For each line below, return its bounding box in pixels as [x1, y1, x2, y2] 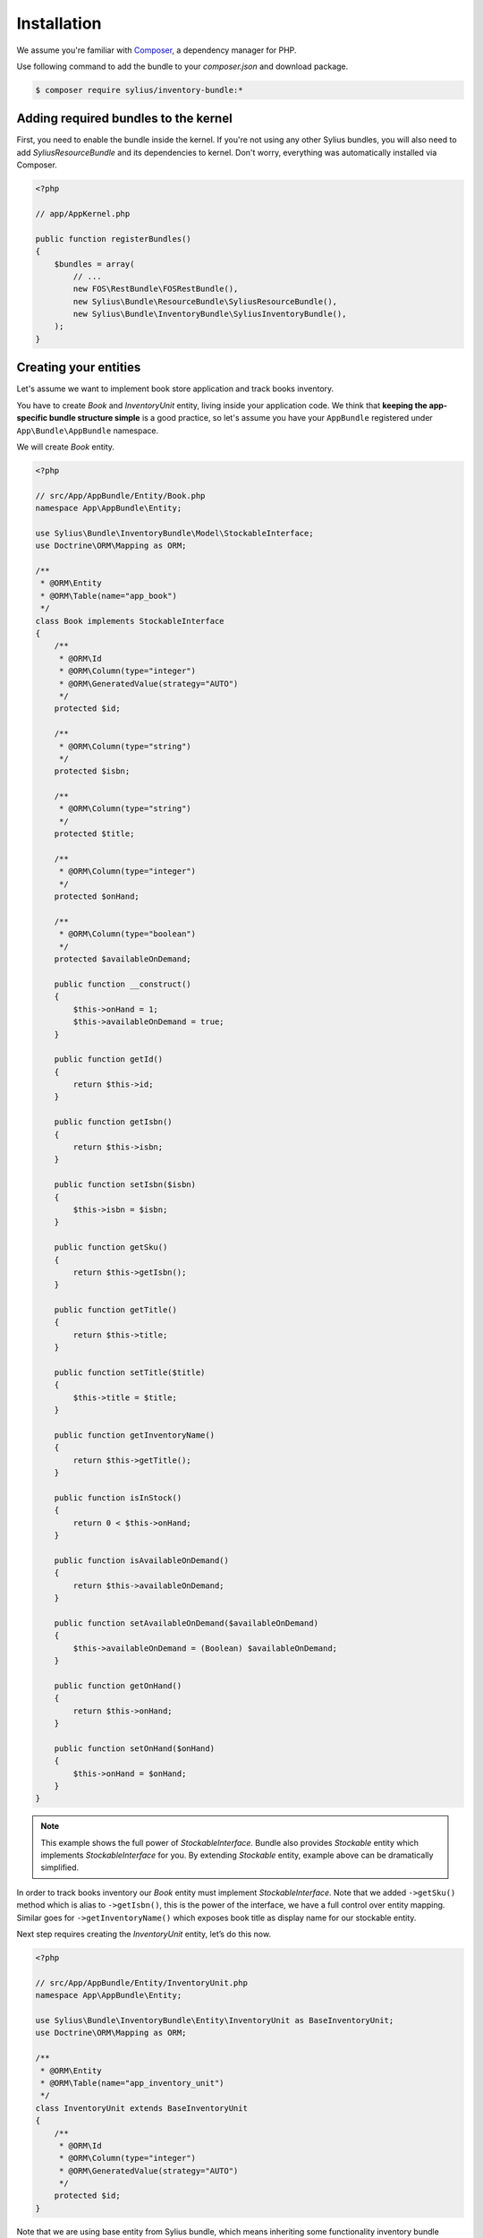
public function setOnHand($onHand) [54, 1743, 215, 1754]
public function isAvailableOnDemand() [54, 1555, 230, 1566]
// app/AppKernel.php [35, 209, 131, 218]
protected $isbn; [54, 766, 131, 776]
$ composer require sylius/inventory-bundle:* [35, 85, 243, 95]
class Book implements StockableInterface [35, 616, 225, 626]
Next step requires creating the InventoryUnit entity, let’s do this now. [16, 1929, 272, 1940]
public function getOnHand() [54, 1680, 182, 1691]
